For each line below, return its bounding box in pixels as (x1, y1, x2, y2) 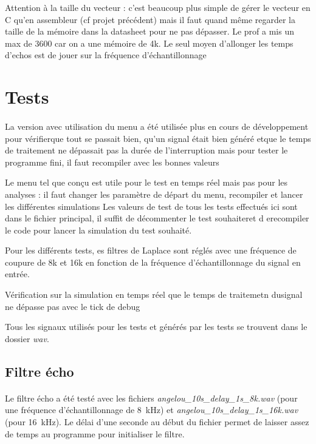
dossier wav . (5, 332, 49, 345)
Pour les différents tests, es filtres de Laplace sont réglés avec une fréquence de (5, 244, 297, 257)
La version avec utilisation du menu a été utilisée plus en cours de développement (5, 119, 309, 132)
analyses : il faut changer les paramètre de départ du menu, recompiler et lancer (5, 187, 303, 200)
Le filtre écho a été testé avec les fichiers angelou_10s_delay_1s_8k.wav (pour (5, 391, 298, 404)
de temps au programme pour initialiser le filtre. (5, 427, 185, 440)
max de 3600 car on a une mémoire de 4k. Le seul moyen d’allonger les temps (5, 36, 294, 49)
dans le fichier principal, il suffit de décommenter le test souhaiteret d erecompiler (5, 212, 309, 224)
